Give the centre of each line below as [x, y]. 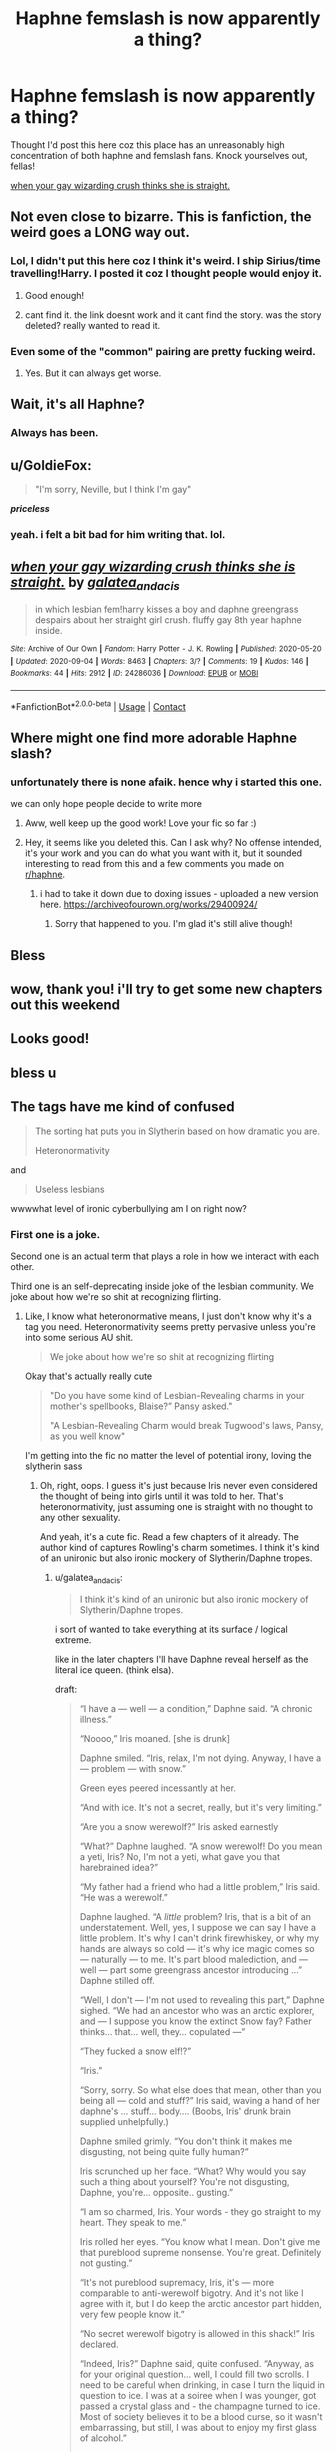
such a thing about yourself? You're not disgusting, [184, 2181]
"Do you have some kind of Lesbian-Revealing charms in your [177, 1395]
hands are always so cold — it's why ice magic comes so [197, 1948]
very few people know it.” [132, 2314]
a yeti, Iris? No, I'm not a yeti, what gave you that [180, 1856]
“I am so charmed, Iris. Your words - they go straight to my [200, 2211]
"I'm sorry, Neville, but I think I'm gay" [113, 489]
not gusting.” [106, 2263]
